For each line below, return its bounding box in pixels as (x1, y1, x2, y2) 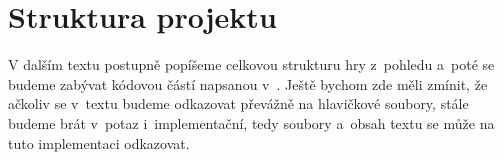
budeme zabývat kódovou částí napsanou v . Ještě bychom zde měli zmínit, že (8, 73, 488, 94)
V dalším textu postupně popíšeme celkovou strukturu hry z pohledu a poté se (8, 54, 495, 75)
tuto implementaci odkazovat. (8, 132, 190, 153)
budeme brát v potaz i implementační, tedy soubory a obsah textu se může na (8, 112, 495, 133)
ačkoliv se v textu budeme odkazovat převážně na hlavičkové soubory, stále (8, 93, 469, 114)
